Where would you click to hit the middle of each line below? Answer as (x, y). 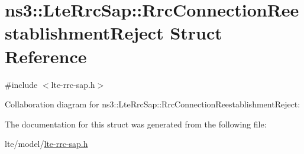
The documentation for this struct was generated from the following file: (136, 124)
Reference (46, 56)
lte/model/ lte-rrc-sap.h (46, 144)
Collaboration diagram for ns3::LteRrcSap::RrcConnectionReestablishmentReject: (153, 104)
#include (21, 84)
